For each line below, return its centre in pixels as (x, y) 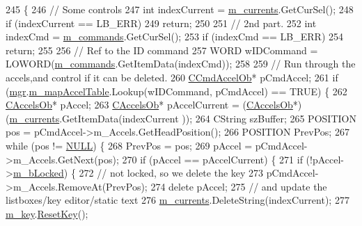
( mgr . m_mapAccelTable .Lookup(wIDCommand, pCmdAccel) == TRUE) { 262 (176, 91)
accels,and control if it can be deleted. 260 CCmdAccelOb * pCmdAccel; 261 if (172, 77)
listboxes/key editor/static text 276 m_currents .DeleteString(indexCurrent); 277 (178, 200)
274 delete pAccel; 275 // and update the (239, 186)
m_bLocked (38, 173)
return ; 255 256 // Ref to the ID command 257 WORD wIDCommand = (162, 50)
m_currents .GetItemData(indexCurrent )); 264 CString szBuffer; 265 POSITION (183, 118)
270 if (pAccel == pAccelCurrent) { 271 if (212, 159)
